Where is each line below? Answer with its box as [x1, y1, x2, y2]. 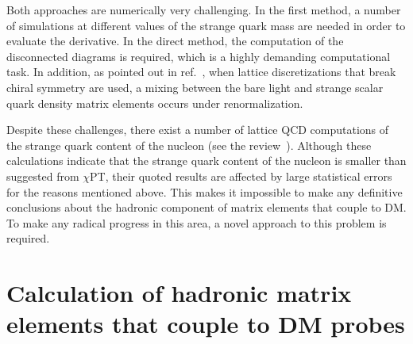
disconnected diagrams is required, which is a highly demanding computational [6, 48, 391, 64]
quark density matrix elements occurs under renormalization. [6, 94, 303, 111]
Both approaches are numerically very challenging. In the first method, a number [6, 2, 401, 17]
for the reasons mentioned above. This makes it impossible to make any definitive [6, 183, 403, 200]
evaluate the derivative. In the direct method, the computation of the [6, 32, 344, 49]
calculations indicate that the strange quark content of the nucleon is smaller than [6, 152, 407, 169]
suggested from [6, 167, 79, 184]
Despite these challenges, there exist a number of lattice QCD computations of [6, 121, 389, 138]
